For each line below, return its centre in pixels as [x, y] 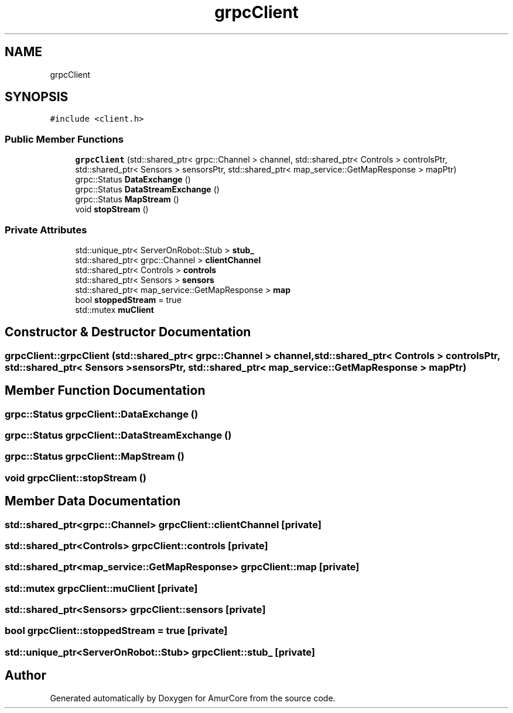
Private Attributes [46, 230]
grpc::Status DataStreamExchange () [147, 190]
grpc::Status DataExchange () [133, 180]
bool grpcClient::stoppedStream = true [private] [116, 631]
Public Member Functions [64, 139]
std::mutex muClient [114, 309]
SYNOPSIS [37, 97]
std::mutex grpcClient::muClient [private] [101, 588]
